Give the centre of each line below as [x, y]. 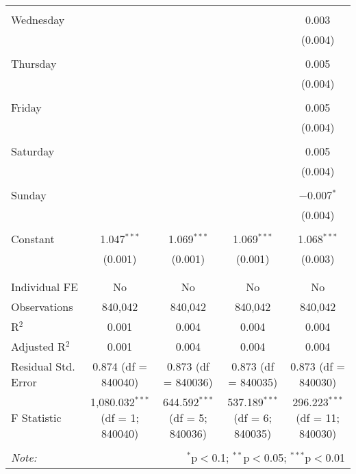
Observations [42, 307]
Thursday [34, 63]
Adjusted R [38, 346]
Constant [33, 239]
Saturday [33, 151]
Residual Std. [43, 366]
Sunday [29, 195]
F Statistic [36, 417]
